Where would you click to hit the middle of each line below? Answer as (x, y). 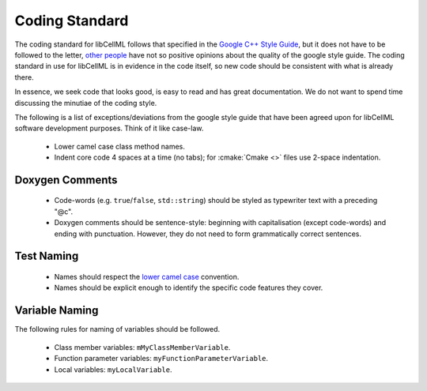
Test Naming (47, 256)
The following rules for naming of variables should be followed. (117, 329)
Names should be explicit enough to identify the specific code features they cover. (189, 288)
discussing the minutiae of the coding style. (86, 103)
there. (25, 77)
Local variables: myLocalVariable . (113, 369)
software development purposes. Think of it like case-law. (109, 128)
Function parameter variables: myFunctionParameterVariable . (161, 359)
